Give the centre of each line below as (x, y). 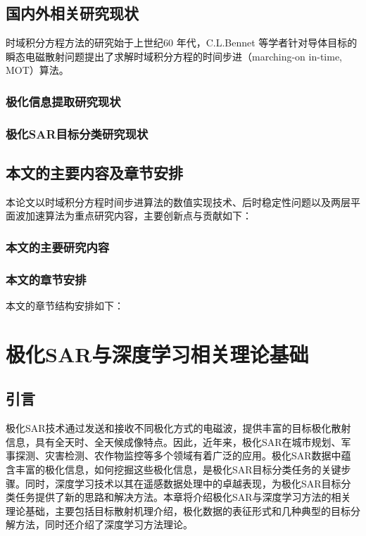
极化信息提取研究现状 (63, 101)
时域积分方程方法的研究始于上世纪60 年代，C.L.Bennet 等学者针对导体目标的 (182, 43)
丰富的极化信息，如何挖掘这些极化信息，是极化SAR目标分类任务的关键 (178, 470)
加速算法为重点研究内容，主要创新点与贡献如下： (138, 216)
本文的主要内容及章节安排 (94, 173)
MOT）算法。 (37, 70)
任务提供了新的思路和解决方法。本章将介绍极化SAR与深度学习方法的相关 (183, 497)
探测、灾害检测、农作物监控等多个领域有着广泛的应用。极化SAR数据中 (178, 455)
